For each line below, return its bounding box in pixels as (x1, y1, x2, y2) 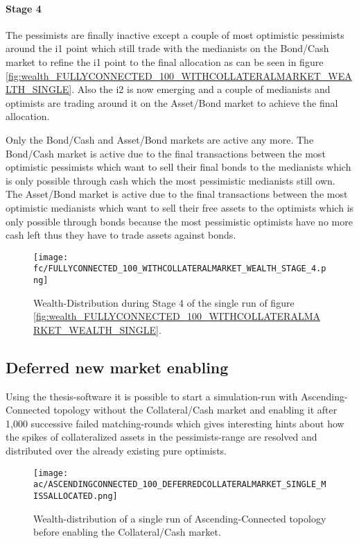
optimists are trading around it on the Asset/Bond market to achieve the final (6, 95, 338, 110)
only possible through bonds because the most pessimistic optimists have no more (6, 214, 353, 228)
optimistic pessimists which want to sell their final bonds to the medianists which (6, 160, 351, 174)
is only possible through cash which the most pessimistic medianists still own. (6, 173, 335, 187)
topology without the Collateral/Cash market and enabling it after (53, 402, 338, 417)
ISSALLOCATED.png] (33, 491, 118, 501)
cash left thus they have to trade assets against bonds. (6, 228, 236, 242)
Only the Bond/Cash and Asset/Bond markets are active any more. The (6, 132, 314, 146)
